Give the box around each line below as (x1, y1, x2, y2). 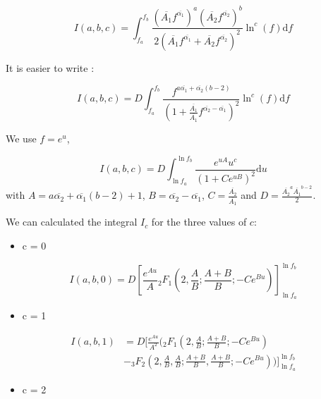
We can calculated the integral (6, 214, 138, 229)
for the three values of (151, 214, 247, 229)
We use (6, 131, 37, 146)
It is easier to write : (6, 60, 95, 75)
